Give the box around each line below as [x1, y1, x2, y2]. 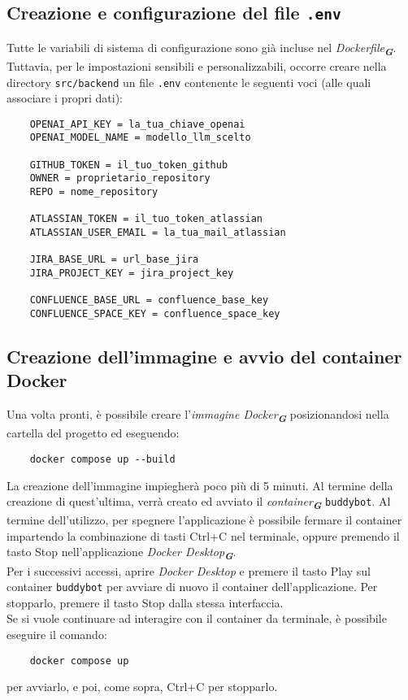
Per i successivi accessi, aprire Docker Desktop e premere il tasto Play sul [7, 562, 371, 579]
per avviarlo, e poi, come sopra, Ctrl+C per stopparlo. [7, 678, 278, 695]
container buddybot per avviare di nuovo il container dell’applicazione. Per [7, 578, 378, 595]
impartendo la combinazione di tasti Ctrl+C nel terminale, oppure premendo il [7, 527, 400, 544]
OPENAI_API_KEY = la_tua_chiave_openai [29, 118, 245, 130]
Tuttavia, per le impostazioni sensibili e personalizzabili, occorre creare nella [7, 57, 387, 74]
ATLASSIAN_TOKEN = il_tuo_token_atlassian [29, 213, 263, 225]
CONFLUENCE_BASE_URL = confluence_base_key [29, 294, 269, 307]
